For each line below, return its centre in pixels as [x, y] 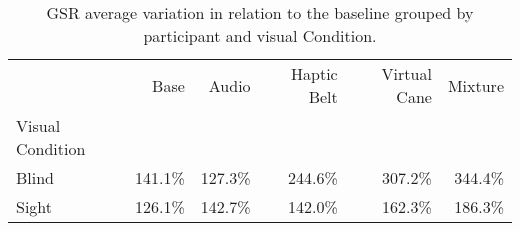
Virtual [406, 73]
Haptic [314, 73]
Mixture [475, 85]
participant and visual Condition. [260, 35]
